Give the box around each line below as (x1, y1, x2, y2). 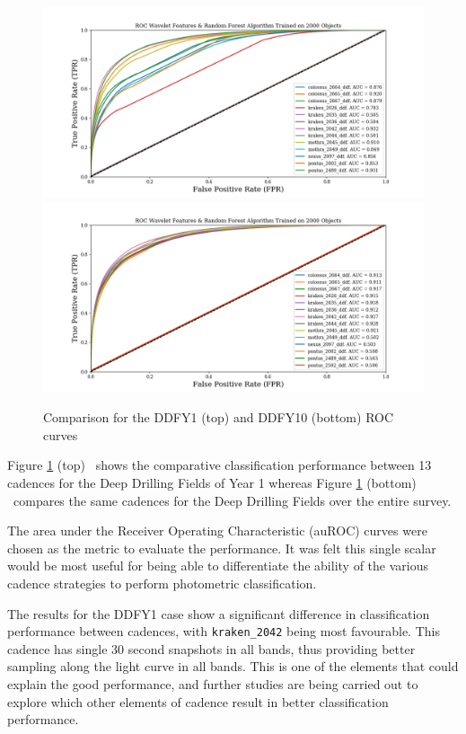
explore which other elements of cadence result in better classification (7, 692, 389, 711)
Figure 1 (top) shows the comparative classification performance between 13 (7, 455, 432, 474)
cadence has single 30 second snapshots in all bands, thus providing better (7, 639, 416, 658)
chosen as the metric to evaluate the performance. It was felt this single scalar (7, 538, 436, 557)
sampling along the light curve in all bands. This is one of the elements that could (7, 657, 459, 676)
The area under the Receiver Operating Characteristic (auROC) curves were (7, 521, 427, 540)
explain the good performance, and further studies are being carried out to (7, 674, 418, 693)
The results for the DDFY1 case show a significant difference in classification (7, 604, 430, 623)
